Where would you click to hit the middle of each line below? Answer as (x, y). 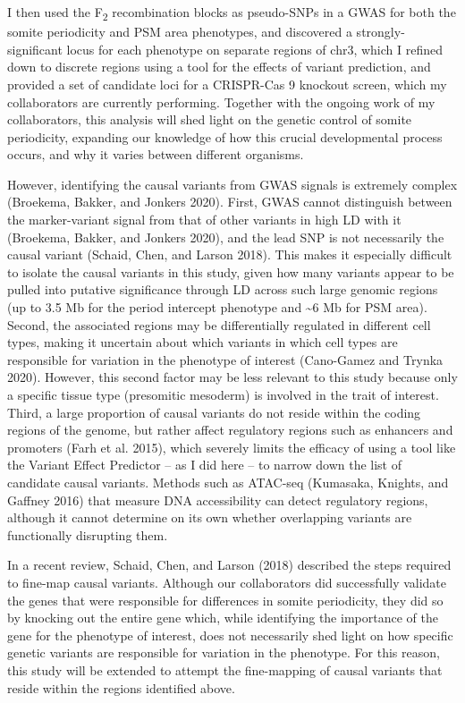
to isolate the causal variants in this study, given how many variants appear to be (231, 271)
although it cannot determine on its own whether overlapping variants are (210, 517)
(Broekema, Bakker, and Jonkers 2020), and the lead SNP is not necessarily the (226, 237)
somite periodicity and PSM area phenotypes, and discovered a (180, 32)
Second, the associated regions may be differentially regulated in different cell (219, 324)
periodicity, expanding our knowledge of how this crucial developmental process (225, 136)
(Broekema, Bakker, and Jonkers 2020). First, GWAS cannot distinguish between (230, 202)
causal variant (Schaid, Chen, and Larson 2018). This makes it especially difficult (230, 254)
